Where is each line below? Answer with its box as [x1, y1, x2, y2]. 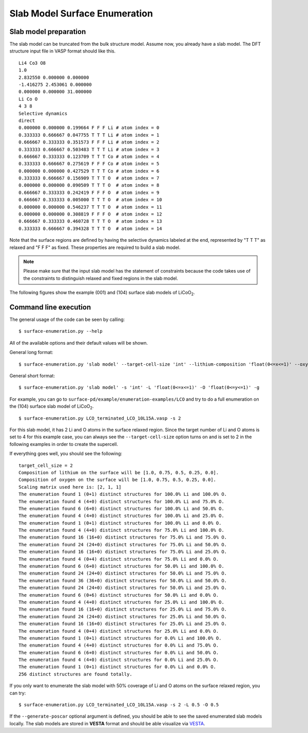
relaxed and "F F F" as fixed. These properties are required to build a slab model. [9, 244, 181, 251]
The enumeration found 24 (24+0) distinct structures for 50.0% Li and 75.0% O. [18, 570, 227, 576]
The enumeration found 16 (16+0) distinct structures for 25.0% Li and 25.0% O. [18, 621, 227, 627]
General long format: [9, 349, 53, 355]
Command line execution [9, 302, 91, 311]
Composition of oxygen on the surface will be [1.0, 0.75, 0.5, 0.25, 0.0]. [18, 477, 217, 483]
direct [18, 117, 35, 123]
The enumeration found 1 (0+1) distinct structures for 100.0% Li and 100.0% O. [18, 491, 227, 497]
